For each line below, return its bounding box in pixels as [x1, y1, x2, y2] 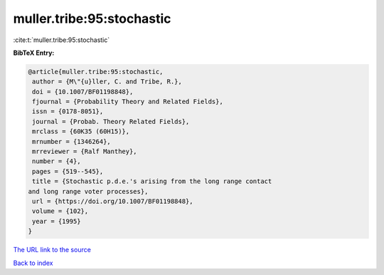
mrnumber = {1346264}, [32, 137, 112, 145]
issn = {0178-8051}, [32, 108, 104, 115]
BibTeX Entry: [13, 48, 55, 57]
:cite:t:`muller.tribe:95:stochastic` [13, 36, 110, 44]
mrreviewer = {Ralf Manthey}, [32, 147, 138, 156]
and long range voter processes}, [28, 187, 149, 195]
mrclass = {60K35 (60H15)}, [32, 128, 130, 135]
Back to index [13, 259, 53, 267]
